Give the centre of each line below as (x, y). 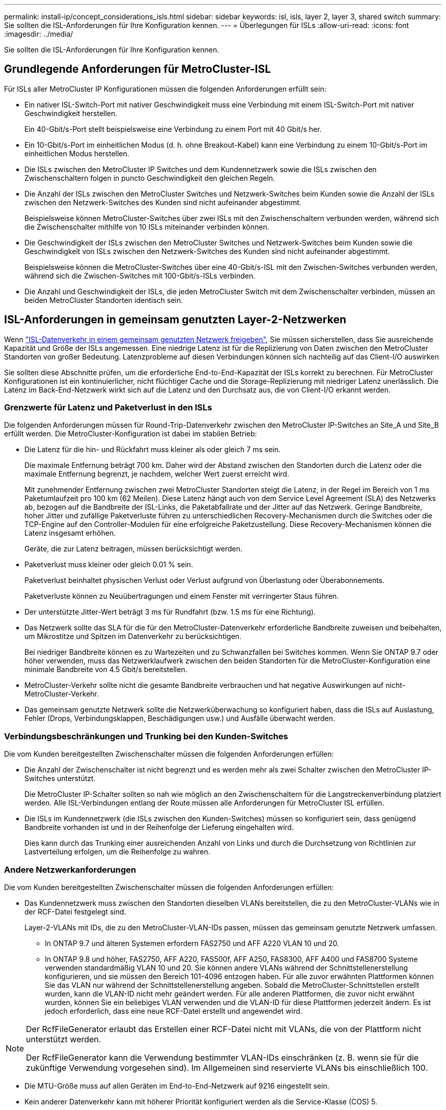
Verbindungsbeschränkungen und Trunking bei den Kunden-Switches (146, 736)
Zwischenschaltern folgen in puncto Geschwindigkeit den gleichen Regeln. (150, 178)
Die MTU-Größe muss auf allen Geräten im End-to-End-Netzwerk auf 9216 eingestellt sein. (177, 1086)
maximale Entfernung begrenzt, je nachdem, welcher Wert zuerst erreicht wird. (157, 474)
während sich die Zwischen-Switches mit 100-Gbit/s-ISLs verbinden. (140, 275)
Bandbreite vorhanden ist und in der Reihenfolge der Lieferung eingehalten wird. (159, 827)
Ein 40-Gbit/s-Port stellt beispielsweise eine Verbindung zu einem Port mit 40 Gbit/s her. (173, 129)
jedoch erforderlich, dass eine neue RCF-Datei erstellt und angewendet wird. (174, 1011)
